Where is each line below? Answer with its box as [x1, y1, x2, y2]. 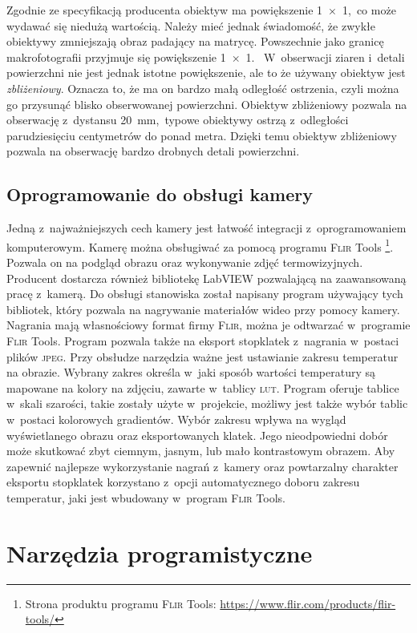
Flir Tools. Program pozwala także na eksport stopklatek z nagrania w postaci [6, 332, 399, 349]
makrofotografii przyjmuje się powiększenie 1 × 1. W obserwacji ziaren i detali [6, 48, 405, 65]
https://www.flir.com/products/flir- [220, 595, 396, 611]
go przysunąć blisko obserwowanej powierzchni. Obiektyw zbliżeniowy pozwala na [6, 95, 407, 112]
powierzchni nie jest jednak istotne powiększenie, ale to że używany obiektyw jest [6, 64, 406, 81]
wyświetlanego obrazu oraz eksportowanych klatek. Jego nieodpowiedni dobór [6, 426, 388, 443]
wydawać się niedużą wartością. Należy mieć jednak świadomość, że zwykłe [6, 17, 375, 34]
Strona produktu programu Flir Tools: [25, 595, 217, 611]
